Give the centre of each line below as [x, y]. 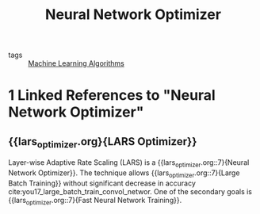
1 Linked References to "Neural [112, 96]
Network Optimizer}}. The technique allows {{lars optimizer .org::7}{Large [124, 174]
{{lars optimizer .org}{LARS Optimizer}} [103, 142]
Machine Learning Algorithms [76, 63]
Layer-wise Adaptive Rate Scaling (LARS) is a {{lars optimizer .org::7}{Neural [129, 164]
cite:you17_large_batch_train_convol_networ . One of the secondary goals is [130, 191]
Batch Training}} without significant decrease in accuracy [102, 183]
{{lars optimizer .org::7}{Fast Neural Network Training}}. [95, 201]
